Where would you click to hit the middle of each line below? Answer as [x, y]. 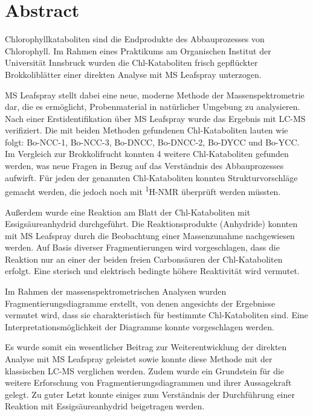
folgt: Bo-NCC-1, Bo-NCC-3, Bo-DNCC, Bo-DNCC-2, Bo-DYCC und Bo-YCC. [152, 142]
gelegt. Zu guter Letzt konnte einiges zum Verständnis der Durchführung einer [150, 394]
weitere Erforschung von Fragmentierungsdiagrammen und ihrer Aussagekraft [148, 382]
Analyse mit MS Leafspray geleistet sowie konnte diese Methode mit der [139, 359]
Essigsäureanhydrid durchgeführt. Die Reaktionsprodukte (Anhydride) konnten [151, 224]
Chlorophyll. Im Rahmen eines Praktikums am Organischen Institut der [138, 50]
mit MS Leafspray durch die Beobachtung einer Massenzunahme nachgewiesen [150, 235]
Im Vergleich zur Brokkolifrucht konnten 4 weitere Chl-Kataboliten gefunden [147, 154]
